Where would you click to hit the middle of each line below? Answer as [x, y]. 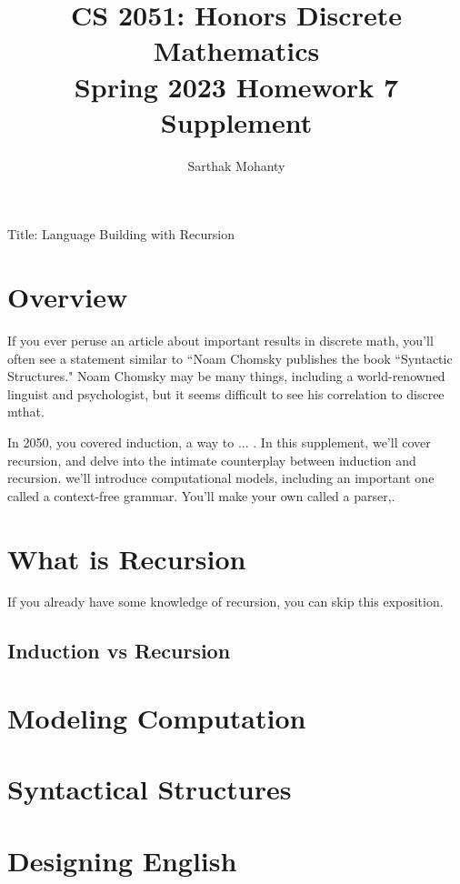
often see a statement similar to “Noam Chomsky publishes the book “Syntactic [230, 358]
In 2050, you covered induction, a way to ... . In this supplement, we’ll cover [219, 442]
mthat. [26, 412]
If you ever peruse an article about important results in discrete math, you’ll [220, 340]
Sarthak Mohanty [236, 165]
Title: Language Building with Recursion [121, 234]
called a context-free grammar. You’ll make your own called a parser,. [201, 495]
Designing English [122, 860]
